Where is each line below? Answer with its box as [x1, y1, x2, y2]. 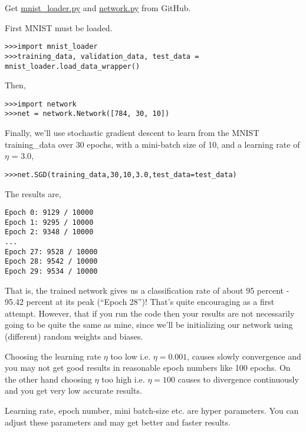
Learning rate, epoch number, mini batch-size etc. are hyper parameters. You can [5, 404, 299, 417]
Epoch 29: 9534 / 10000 [5, 267, 98, 276]
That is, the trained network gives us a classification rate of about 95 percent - [5, 284, 289, 296]
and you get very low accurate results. [5, 384, 142, 397]
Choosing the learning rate [5, 350, 101, 362]
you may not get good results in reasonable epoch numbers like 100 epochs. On [5, 361, 291, 374]
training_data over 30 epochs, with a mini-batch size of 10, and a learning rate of [5, 138, 300, 150]
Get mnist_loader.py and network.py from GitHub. [5, 2, 191, 14]
